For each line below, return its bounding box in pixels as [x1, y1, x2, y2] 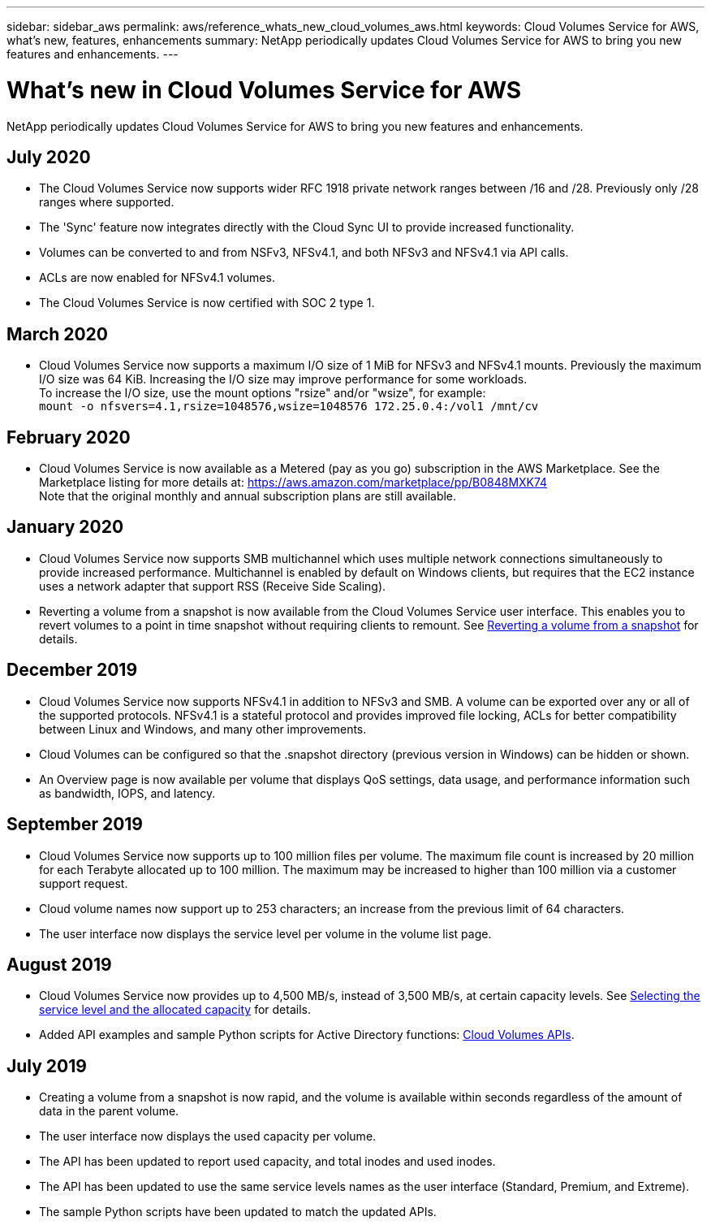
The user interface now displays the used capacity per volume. [39, 1129, 377, 1144]
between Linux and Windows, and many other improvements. [39, 721, 367, 736]
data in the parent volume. [39, 1104, 179, 1119]
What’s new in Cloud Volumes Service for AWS [6, 76, 522, 104]
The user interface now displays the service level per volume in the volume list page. [39, 926, 492, 941]
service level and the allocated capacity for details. [39, 1002, 311, 1017]
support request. [39, 876, 128, 890]
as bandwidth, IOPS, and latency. [39, 786, 216, 800]
